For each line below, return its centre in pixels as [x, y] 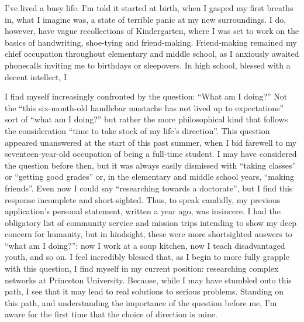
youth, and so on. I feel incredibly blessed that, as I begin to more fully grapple [147, 257]
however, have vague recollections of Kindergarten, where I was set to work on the [152, 31]
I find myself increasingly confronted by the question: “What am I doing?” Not [146, 96]
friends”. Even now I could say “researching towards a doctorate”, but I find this [149, 188]
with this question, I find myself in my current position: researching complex [142, 268]
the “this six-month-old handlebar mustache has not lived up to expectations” [144, 107]
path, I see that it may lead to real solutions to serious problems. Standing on [144, 291]
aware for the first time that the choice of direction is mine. [111, 314]
